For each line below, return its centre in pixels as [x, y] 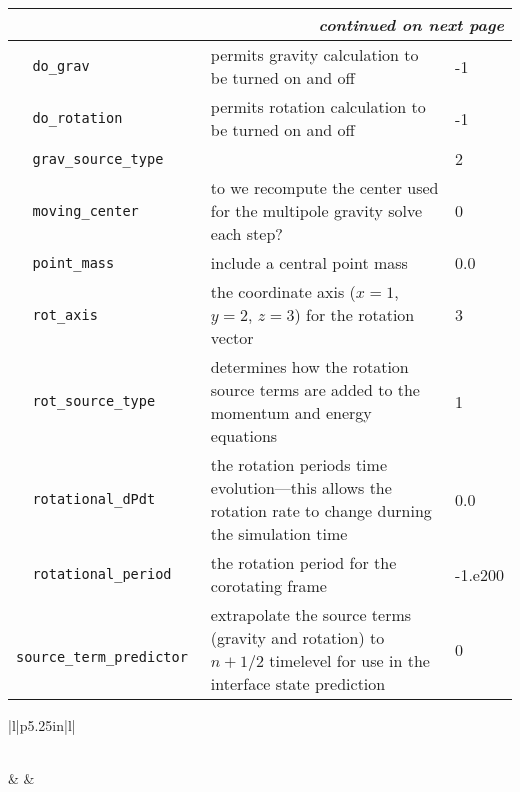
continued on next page [411, 24]
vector [232, 337]
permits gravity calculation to [314, 54]
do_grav [61, 66]
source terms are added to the [315, 389]
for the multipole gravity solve [316, 210]
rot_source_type [94, 401]
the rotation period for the [303, 562]
